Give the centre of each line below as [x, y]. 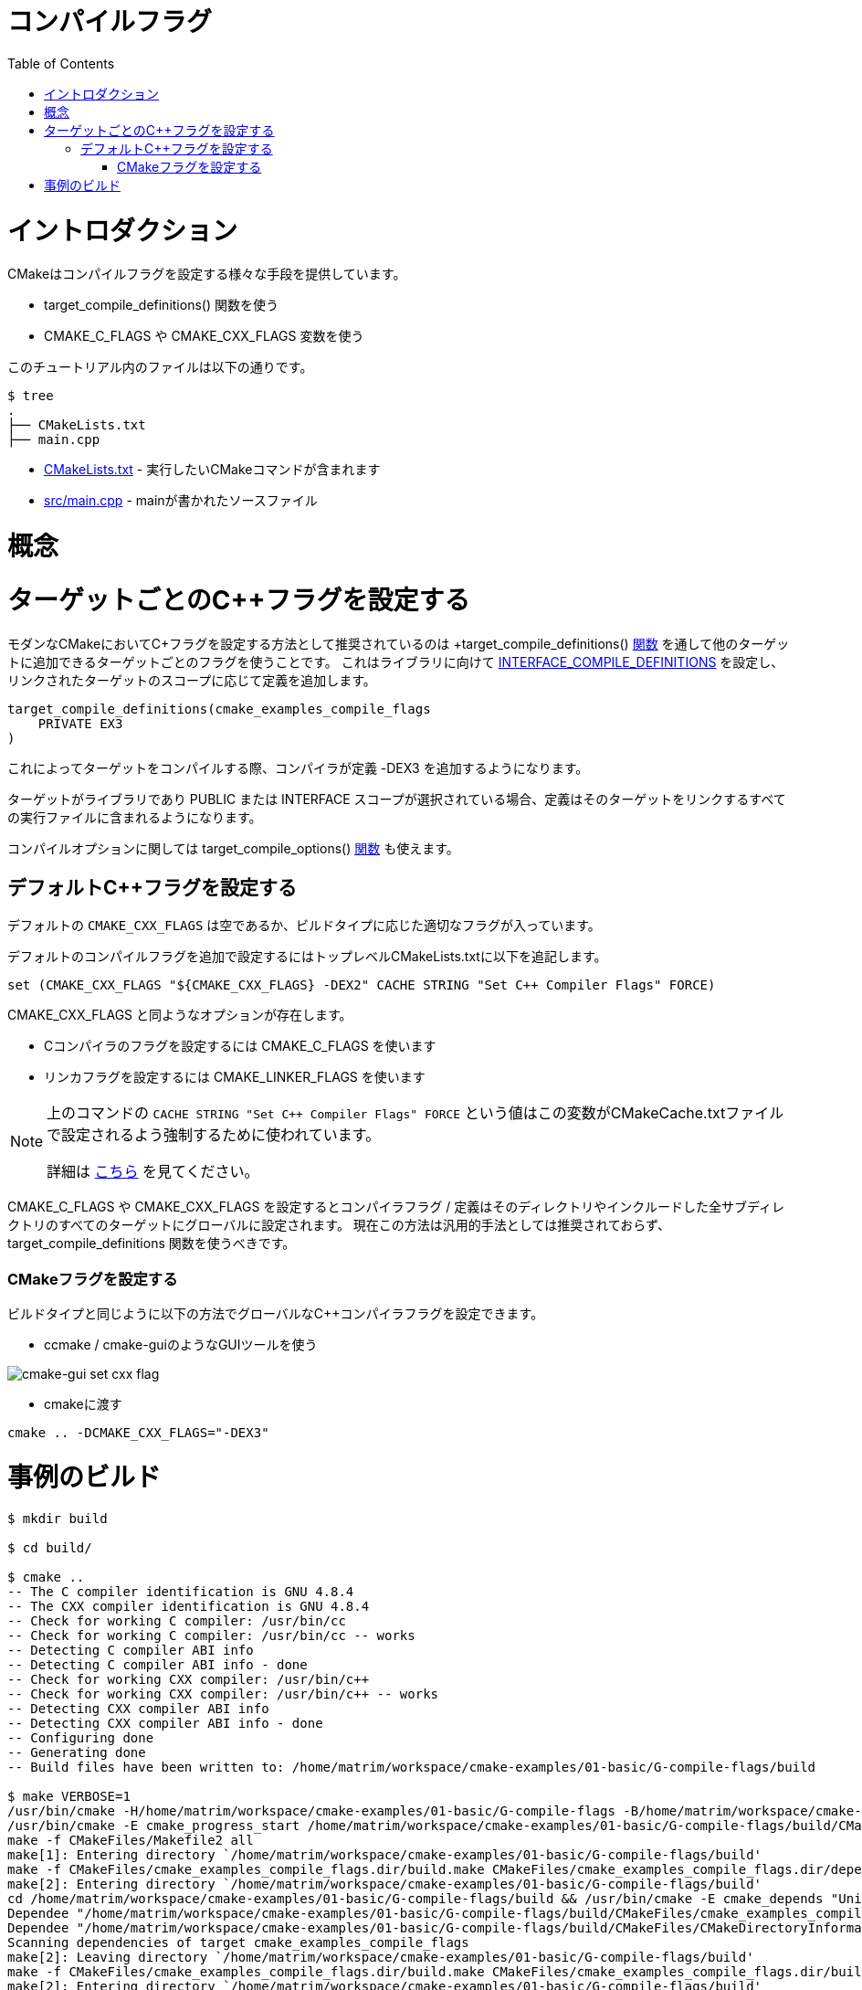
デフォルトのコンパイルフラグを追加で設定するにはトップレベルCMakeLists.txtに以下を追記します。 [307, 957]
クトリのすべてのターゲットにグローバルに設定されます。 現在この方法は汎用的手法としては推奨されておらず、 [339, 1225]
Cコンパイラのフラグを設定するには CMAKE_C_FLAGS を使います [240, 1046]
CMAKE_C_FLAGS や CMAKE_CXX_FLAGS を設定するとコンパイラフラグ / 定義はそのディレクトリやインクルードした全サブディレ [396, 1207]
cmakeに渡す [83, 1404]
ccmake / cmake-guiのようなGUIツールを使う [181, 1345]
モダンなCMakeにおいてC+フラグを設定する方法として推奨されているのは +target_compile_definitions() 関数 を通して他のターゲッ [399, 643]
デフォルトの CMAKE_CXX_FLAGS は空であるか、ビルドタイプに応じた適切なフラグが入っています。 [304, 926]
